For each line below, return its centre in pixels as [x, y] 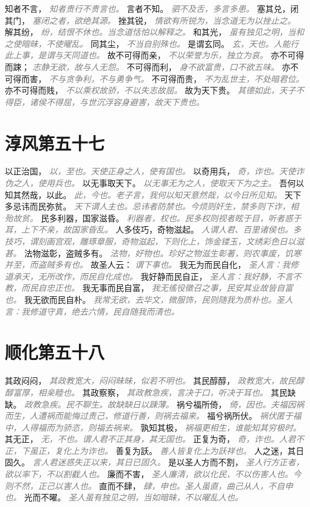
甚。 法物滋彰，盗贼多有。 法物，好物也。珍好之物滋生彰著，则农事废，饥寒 [153, 253]
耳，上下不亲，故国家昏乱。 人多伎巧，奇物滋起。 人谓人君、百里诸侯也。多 [153, 229]
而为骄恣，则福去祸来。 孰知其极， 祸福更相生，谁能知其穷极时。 [174, 427]
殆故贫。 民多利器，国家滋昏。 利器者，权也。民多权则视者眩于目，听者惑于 [153, 217]
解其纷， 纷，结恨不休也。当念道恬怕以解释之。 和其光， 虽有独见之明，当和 [154, 32]
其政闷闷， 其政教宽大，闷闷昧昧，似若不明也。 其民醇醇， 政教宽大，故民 [150, 381]
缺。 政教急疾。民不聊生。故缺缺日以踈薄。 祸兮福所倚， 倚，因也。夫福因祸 [154, 404]
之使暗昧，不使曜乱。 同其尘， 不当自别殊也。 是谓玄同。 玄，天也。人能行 [152, 43]
